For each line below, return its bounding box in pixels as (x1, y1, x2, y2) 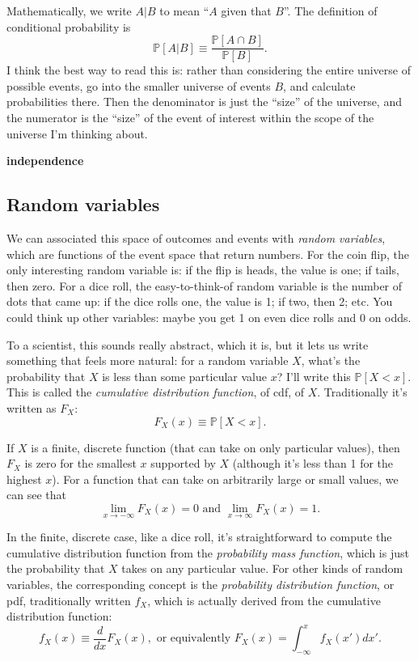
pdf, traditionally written (6, 591, 131, 608)
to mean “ (159, 2, 209, 19)
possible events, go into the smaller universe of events (6, 77, 271, 94)
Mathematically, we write (6, 2, 132, 19)
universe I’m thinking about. (6, 125, 148, 142)
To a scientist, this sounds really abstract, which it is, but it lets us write (6, 336, 369, 353)
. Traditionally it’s (317, 383, 407, 400)
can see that (6, 486, 66, 503)
